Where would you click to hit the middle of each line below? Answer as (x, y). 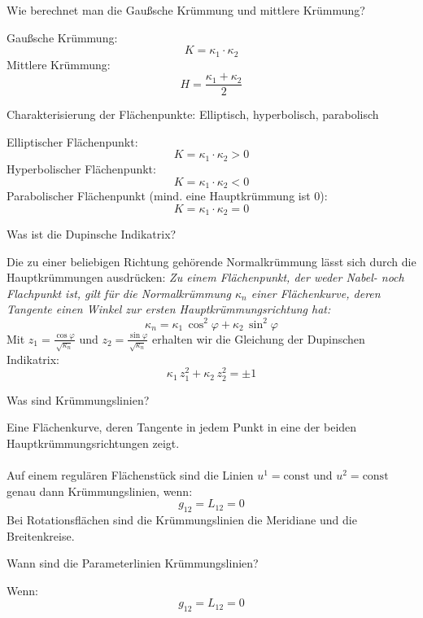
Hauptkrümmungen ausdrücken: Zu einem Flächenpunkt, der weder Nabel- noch (205, 277)
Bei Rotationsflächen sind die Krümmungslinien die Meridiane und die (182, 519)
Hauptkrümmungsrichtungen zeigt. (93, 443)
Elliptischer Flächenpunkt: (72, 141)
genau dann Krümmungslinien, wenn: (100, 491)
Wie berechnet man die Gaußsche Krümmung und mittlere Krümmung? (186, 10)
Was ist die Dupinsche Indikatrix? (92, 234)
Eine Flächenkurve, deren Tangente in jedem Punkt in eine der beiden (182, 427)
